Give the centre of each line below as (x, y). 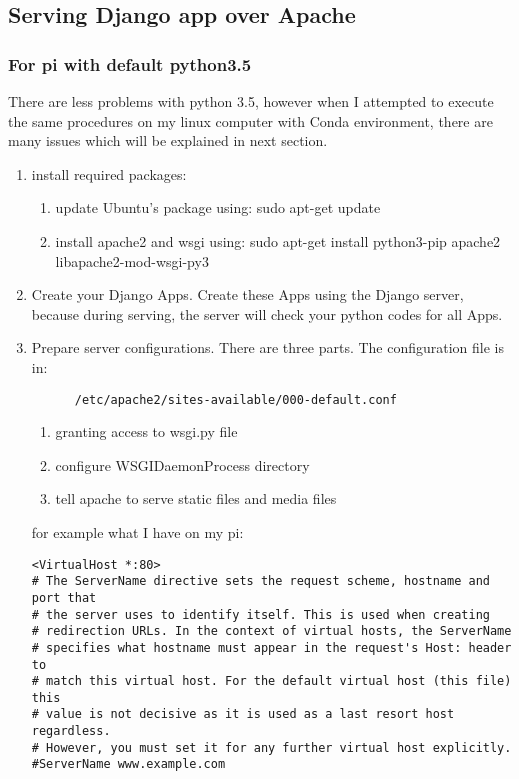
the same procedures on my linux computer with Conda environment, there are (250, 120)
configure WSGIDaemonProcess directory (182, 464)
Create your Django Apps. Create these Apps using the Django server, (247, 294)
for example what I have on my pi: (137, 531)
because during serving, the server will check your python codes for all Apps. (267, 313)
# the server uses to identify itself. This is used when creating (260, 614)
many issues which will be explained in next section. (168, 140)
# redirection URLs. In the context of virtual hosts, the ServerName (271, 631)
